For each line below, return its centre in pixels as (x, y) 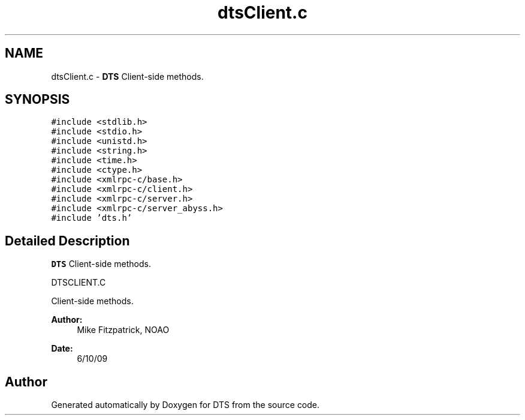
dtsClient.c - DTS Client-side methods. (127, 76)
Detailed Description (67, 241)
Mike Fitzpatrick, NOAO (123, 330)
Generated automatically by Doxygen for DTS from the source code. (185, 405)
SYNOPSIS (37, 100)
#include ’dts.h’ (92, 218)
